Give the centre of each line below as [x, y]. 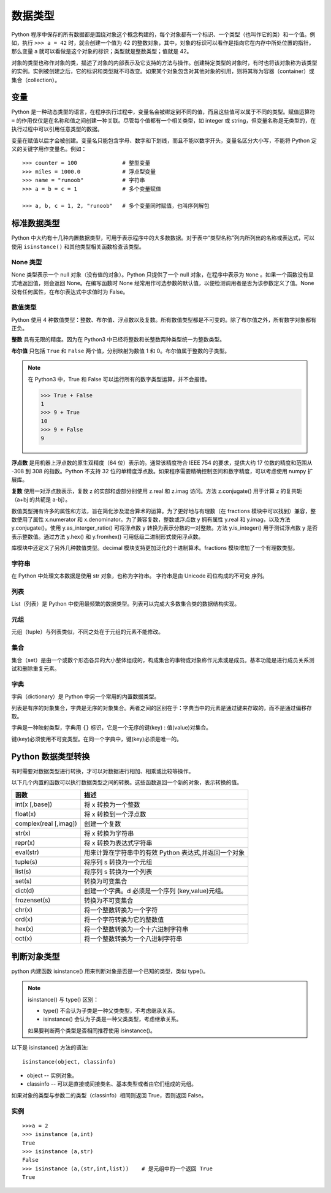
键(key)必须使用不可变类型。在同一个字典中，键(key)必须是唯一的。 [97, 739]
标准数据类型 [36, 223]
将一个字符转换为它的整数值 [124, 920]
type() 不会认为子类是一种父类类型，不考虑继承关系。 [111, 1011]
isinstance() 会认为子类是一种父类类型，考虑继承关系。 [112, 1019]
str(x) [23, 833]
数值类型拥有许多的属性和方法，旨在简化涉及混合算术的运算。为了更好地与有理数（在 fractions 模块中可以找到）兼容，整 [164, 511]
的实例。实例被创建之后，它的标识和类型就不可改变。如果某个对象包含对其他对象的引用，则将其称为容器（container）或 [163, 71]
